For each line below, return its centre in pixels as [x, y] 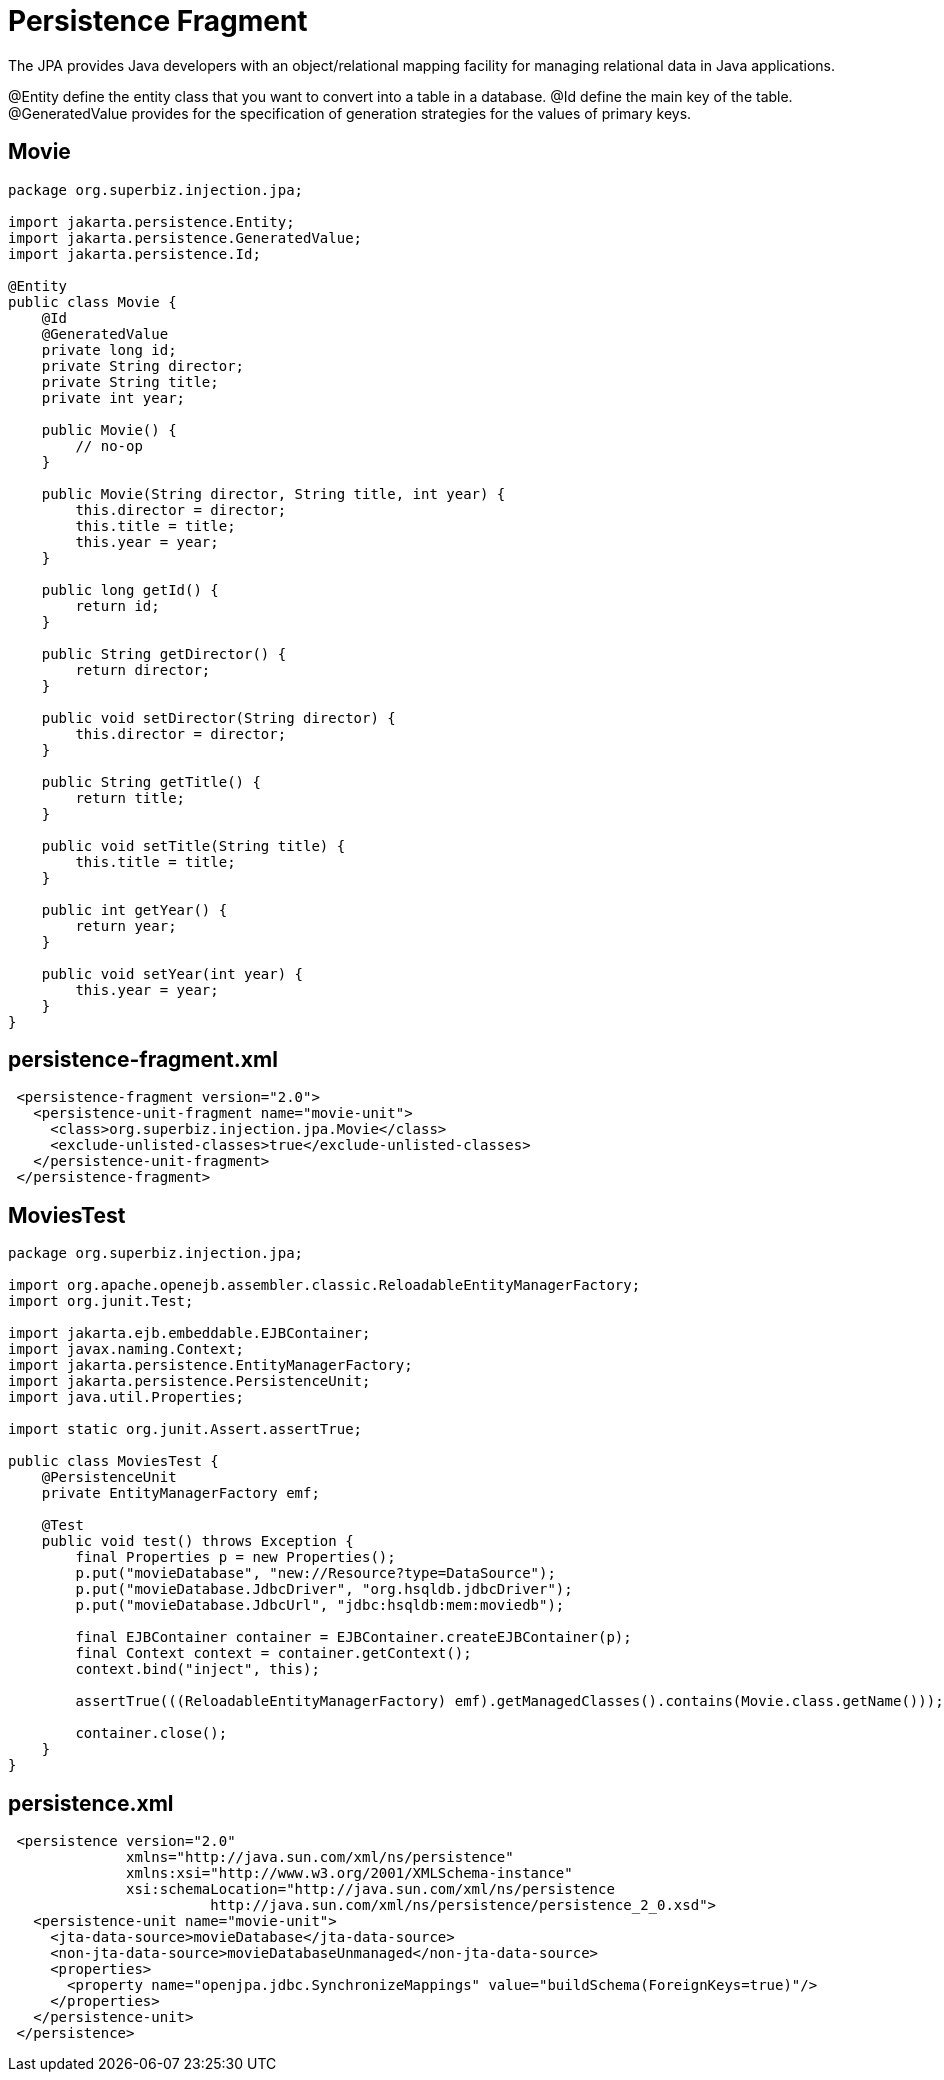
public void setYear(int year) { [172, 973]
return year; [126, 925]
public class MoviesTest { [113, 1461]
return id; [117, 605]
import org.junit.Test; [101, 1301]
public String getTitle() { [151, 781]
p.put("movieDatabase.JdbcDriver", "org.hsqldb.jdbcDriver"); [324, 1589]
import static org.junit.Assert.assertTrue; [185, 1429]
